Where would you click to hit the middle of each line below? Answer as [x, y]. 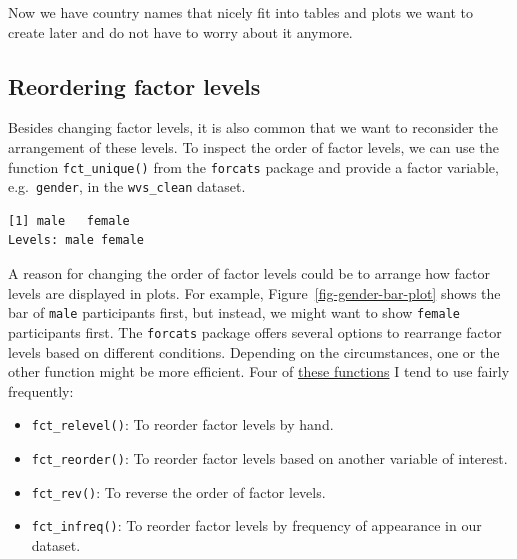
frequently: [41, 390]
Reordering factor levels [134, 85]
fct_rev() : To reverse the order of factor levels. [178, 491]
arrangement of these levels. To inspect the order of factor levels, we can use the [253, 146]
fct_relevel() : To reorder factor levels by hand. [182, 424]
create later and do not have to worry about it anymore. [180, 31]
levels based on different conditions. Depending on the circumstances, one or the [254, 351]
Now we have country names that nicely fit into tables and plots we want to [240, 12]
